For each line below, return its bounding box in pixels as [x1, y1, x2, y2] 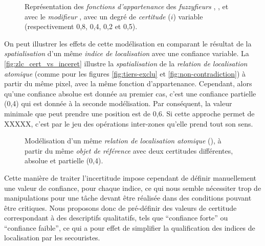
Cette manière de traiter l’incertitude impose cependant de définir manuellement [4, 172, 256, 183]
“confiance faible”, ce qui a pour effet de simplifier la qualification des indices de [4, 222, 255, 233]
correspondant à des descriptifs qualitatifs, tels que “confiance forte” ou [4, 212, 228, 223]
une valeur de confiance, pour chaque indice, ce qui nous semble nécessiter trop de [4, 182, 261, 193]
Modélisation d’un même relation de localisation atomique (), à [25, 135, 222, 146]
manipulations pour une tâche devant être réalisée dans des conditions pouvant [4, 192, 252, 203]
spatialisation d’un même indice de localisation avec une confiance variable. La [4, 48, 249, 59]
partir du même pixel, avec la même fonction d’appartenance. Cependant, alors [4, 78, 252, 89]
